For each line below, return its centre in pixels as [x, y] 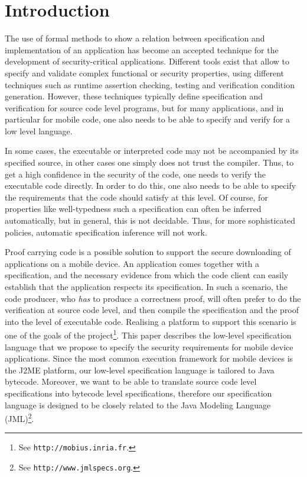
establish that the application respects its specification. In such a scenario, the [146, 286]
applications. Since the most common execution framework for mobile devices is [149, 358]
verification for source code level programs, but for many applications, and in [144, 107]
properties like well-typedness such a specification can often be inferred [133, 209]
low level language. [39, 130]
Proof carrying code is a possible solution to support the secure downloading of [148, 252]
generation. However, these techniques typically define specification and [134, 96]
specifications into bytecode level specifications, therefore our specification [138, 393]
